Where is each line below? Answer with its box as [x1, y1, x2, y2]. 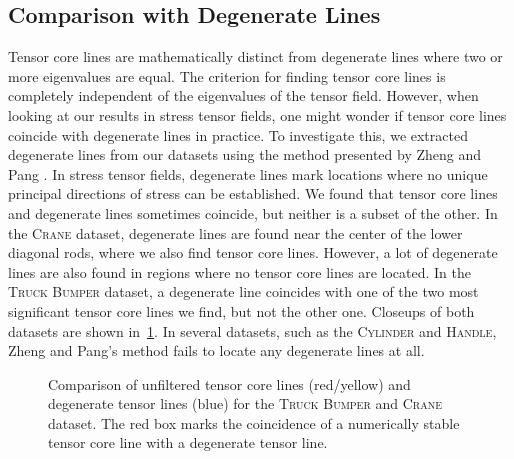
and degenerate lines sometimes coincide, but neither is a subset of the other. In [8, 202, 498, 223]
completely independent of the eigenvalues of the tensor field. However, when [8, 85, 479, 106]
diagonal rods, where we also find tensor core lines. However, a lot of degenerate [8, 242, 498, 263]
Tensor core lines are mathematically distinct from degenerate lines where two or [8, 46, 503, 67]
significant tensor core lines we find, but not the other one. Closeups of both [8, 300, 475, 321]
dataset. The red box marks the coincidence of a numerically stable [48, 412, 460, 433]
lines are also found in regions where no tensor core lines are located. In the [8, 261, 471, 282]
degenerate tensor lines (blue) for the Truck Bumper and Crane [48, 393, 442, 414]
